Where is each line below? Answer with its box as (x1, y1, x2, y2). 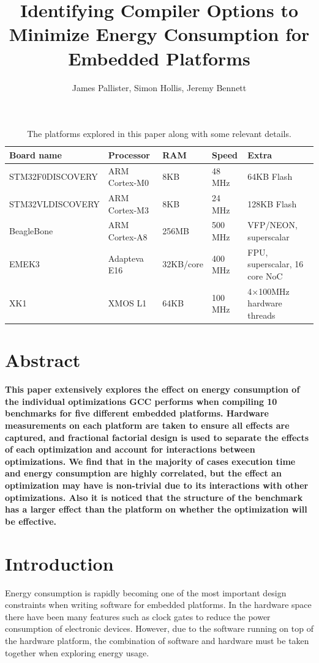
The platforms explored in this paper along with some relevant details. (27, 127, 291, 140)
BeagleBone (9, 224, 53, 237)
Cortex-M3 (108, 203, 149, 216)
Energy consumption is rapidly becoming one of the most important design (5, 586, 287, 599)
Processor (108, 148, 150, 161)
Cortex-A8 (108, 231, 148, 243)
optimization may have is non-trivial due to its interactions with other (5, 479, 309, 492)
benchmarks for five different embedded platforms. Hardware (5, 407, 269, 420)
